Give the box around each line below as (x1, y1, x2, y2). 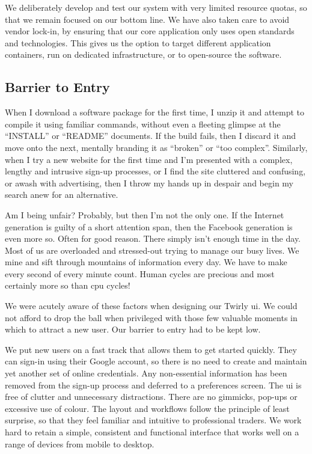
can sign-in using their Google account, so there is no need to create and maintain (5, 355, 307, 367)
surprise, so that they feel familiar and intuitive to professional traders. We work (5, 414, 302, 426)
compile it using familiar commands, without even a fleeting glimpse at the (5, 117, 281, 130)
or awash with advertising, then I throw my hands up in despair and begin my (5, 176, 293, 189)
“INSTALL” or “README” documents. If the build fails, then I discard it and (5, 129, 296, 142)
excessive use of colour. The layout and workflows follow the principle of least (5, 402, 290, 414)
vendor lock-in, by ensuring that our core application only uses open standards (5, 25, 295, 37)
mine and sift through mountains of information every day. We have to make (5, 256, 287, 268)
